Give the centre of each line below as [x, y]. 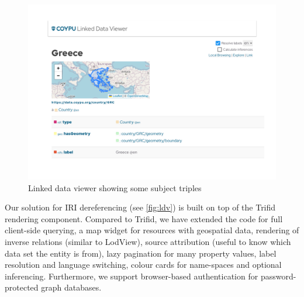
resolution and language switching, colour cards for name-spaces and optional [143, 265]
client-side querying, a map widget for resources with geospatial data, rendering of [152, 230]
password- [278, 276]
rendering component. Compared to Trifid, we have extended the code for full [144, 218]
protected [22, 287]
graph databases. [71, 287]
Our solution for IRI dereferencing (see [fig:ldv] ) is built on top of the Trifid [140, 207]
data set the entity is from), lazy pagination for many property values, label [141, 253]
